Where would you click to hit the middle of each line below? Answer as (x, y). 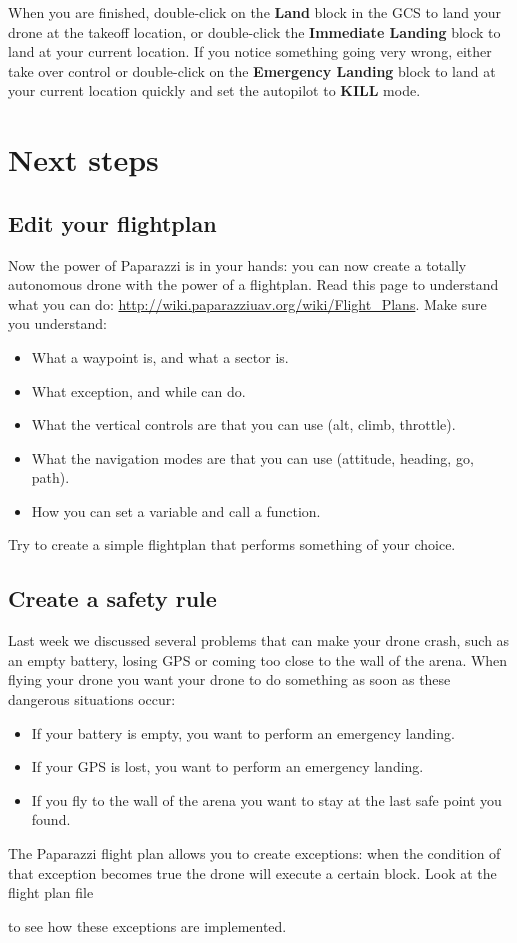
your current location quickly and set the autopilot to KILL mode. (214, 90)
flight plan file (51, 892)
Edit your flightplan (112, 222)
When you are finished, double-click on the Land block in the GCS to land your (255, 12)
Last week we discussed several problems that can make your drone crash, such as (259, 640)
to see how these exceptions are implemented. (147, 925)
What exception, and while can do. (138, 390)
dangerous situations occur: (92, 699)
